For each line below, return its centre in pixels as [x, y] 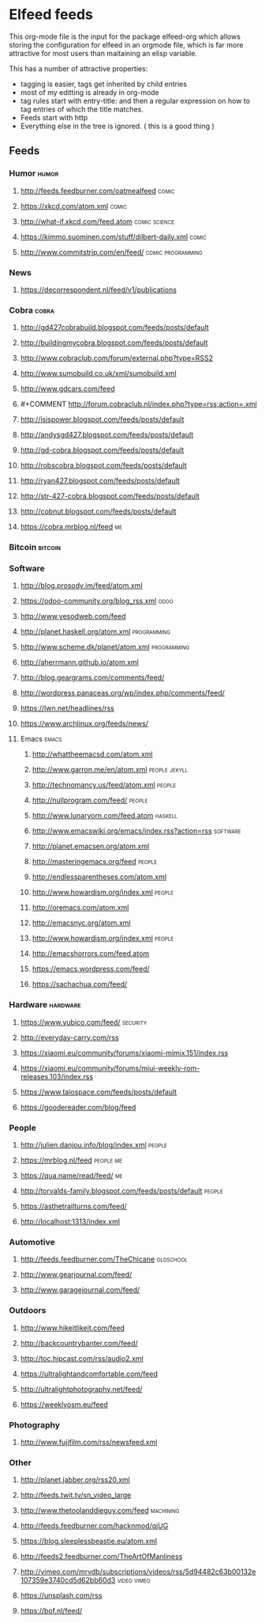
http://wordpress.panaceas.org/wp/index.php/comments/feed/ [123, 693]
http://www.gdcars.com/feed [67, 389]
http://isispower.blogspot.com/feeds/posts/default [102, 419]
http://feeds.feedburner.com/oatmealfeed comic [97, 191]
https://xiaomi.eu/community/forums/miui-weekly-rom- [110, 1068]
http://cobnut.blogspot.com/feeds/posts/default [98, 511]
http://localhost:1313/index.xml [70, 1222]
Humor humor [34, 173]
